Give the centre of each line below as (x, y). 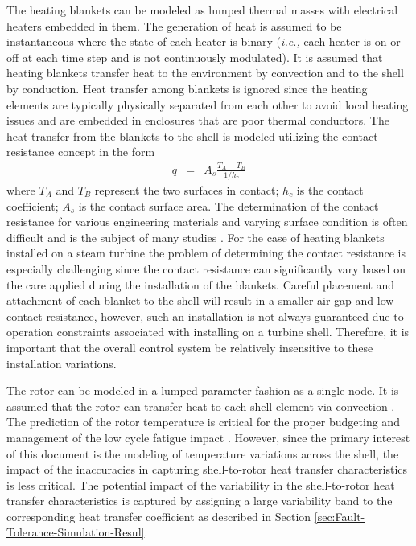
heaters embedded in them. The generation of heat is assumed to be (174, 25)
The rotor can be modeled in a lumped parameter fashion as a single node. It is (203, 390)
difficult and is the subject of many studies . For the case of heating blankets (196, 237)
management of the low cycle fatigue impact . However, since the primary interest (208, 437)
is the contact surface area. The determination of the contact (229, 205)
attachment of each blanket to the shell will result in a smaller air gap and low (200, 300)
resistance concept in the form (81, 152)
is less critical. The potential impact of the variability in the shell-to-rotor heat (201, 484)
